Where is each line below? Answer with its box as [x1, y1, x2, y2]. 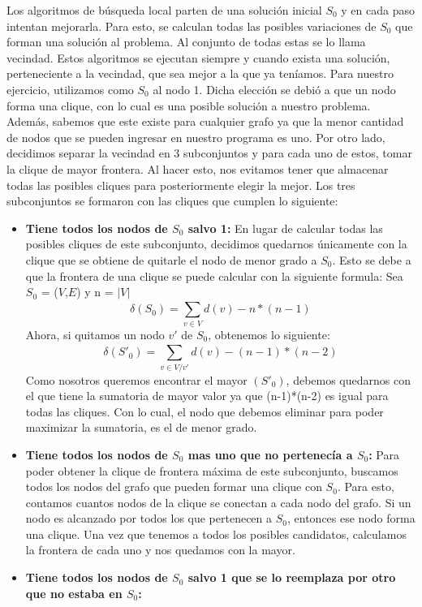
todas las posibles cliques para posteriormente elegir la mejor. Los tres [6, 176, 355, 193]
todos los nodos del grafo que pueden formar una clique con [25, 478, 322, 495]
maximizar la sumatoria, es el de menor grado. [25, 419, 257, 436]
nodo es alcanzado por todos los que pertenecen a [25, 510, 273, 527]
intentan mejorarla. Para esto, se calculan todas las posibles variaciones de [6, 17, 377, 34]
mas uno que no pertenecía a [187, 446, 353, 463]
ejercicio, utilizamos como [6, 80, 134, 97]
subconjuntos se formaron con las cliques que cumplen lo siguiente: [6, 192, 338, 209]
